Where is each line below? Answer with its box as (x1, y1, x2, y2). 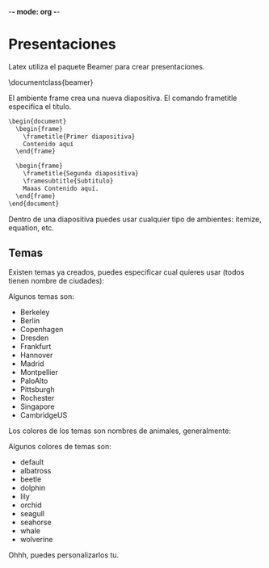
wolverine (19, 535, 53, 545)
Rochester (19, 393, 55, 403)
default (19, 457, 44, 467)
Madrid (19, 359, 44, 368)
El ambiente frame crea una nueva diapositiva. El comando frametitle (8, 93, 237, 103)
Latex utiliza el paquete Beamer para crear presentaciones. (8, 61, 205, 71)
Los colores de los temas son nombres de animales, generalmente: (8, 426, 232, 435)
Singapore (19, 402, 55, 411)
